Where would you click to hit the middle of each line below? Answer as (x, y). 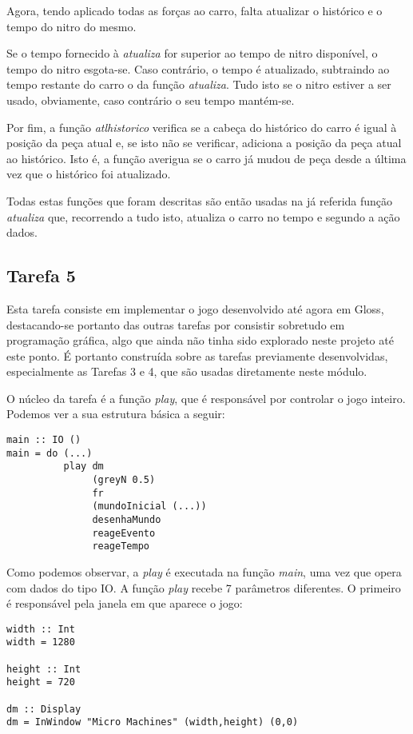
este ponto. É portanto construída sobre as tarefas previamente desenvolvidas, (197, 355)
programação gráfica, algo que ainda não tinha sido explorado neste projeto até (200, 340)
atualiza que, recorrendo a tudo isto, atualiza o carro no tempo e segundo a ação (203, 216)
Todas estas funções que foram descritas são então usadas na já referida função (200, 200)
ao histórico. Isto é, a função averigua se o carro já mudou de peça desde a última (206, 158)
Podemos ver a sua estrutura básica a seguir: (116, 414)
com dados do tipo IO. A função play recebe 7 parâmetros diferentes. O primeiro (204, 587)
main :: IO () (44, 440)
